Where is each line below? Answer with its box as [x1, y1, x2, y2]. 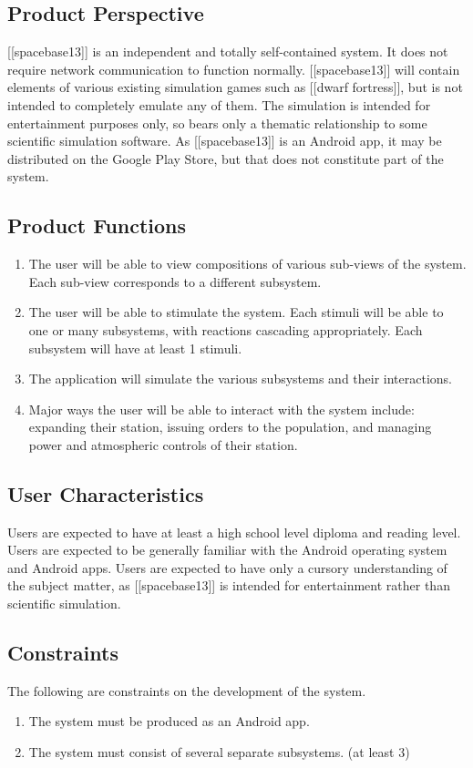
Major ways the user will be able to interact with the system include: [28, 399, 415, 418]
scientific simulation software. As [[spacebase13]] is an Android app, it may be [7, 131, 442, 150]
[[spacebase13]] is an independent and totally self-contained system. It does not [7, 42, 448, 61]
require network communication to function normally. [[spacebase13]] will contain [7, 59, 460, 78]
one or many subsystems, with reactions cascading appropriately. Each [28, 320, 423, 339]
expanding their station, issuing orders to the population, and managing [28, 417, 432, 436]
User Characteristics [7, 479, 204, 507]
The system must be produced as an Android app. [28, 712, 310, 731]
